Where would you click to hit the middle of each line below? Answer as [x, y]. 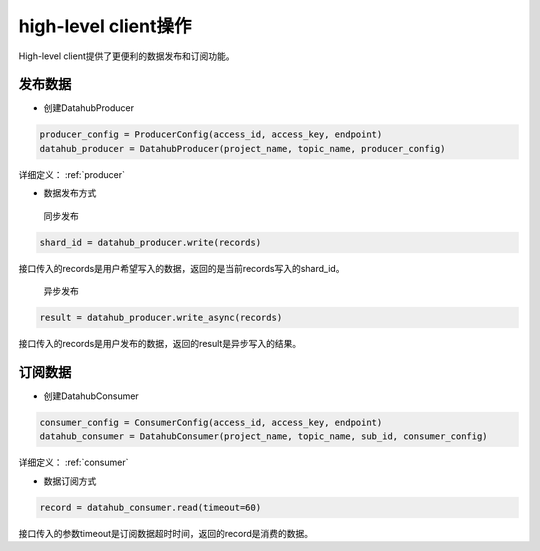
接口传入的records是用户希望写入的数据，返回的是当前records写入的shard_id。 [181, 268]
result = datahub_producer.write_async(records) [161, 317]
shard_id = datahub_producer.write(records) [150, 242]
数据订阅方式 [70, 481]
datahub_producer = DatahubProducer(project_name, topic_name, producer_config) [242, 148]
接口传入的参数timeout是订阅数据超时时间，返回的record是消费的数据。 [166, 533]
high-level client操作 [105, 26]
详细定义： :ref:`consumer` [73, 462]
